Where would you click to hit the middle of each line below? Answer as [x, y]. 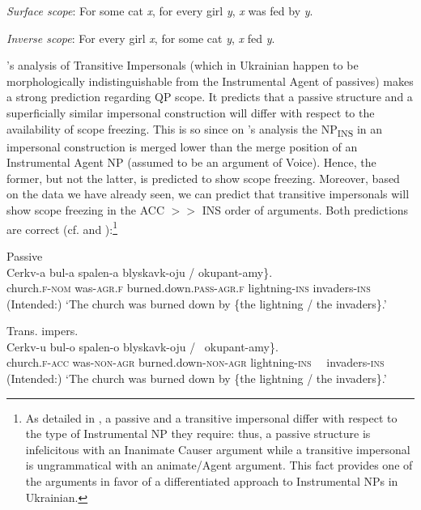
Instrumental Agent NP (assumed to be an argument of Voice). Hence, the [191, 162]
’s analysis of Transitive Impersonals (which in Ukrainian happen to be [183, 65]
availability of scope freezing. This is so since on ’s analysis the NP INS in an [195, 130]
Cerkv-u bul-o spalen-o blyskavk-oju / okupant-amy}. [142, 346]
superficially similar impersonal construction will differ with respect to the [191, 112]
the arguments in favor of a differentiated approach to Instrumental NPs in [212, 481]
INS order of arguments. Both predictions [305, 210]
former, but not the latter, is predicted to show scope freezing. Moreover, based [203, 178]
